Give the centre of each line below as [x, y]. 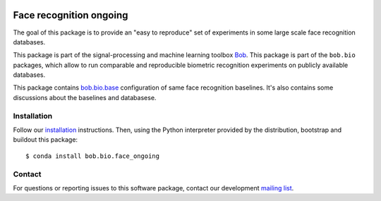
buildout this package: [45, 140]
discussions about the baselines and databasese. [85, 97]
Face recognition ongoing [71, 15]
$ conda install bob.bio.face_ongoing [93, 156]
